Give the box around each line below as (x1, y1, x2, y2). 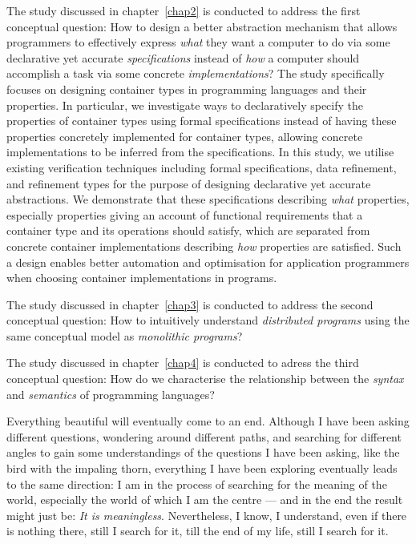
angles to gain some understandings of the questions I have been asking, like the (6, 444, 400, 461)
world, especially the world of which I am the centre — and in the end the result (6, 491, 403, 508)
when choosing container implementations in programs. (6, 269, 277, 286)
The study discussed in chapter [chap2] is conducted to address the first (6, 2, 361, 18)
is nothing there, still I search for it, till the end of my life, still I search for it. (6, 522, 389, 539)
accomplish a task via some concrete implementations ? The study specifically (6, 65, 385, 82)
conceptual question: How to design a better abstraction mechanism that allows (6, 18, 398, 34)
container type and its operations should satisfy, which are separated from (6, 222, 370, 239)
